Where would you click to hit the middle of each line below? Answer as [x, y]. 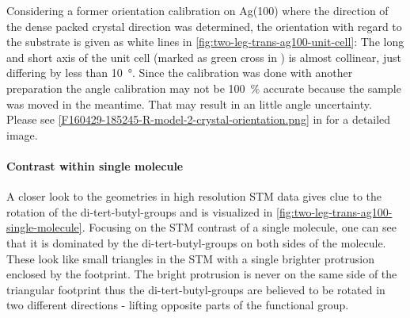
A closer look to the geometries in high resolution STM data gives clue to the [194, 196]
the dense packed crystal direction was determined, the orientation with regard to [204, 26]
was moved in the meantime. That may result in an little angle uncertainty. [189, 103]
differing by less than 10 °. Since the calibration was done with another [180, 73]
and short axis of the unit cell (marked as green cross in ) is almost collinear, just [204, 57]
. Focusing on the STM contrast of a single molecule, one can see [239, 227]
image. [22, 134]
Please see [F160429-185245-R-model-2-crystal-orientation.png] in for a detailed [199, 119]
